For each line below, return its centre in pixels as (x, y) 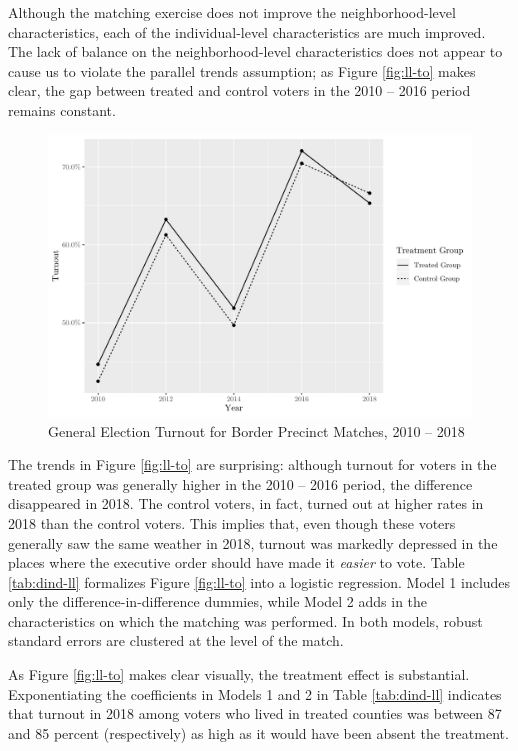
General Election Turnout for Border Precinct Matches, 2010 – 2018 (256, 430)
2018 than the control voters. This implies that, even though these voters (232, 522)
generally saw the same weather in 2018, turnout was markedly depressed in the (253, 542)
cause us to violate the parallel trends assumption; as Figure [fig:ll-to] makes (242, 70)
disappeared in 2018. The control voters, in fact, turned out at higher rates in (246, 503)
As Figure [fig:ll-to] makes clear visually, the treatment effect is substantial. (239, 674)
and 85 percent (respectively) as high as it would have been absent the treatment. (258, 732)
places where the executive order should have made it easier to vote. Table (236, 562)
